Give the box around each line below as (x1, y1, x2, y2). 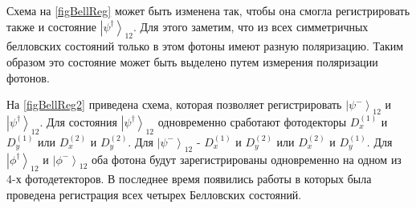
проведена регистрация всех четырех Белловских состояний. (6, 186, 302, 202)
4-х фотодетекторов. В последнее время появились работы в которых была (6, 170, 372, 187)
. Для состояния (39, 113, 117, 130)
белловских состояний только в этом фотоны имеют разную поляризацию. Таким (6, 38, 404, 54)
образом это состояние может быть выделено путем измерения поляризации (6, 53, 378, 70)
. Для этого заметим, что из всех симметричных (133, 18, 369, 34)
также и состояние (6, 18, 96, 34)
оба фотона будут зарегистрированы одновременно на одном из (92, 150, 402, 167)
